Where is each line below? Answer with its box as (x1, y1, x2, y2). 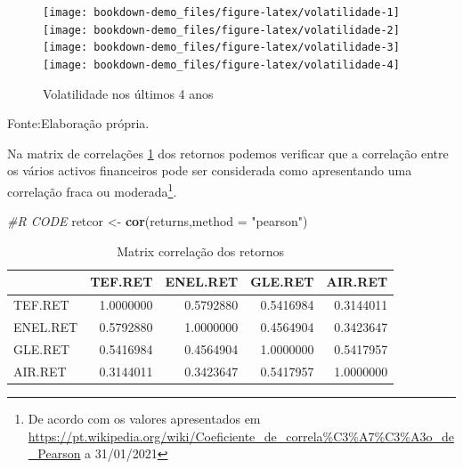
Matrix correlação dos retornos (117, 241, 284, 260)
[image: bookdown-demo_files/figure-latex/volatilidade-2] (43, 23, 400, 36)
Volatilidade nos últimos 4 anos (43, 84, 214, 102)
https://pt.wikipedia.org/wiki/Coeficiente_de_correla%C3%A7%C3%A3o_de (28, 426, 454, 445)
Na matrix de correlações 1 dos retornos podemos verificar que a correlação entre (7, 143, 449, 162)
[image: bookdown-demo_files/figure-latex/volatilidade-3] (43, 41, 400, 54)
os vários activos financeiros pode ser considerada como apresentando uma (7, 161, 412, 180)
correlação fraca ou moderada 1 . (7, 180, 177, 200)
